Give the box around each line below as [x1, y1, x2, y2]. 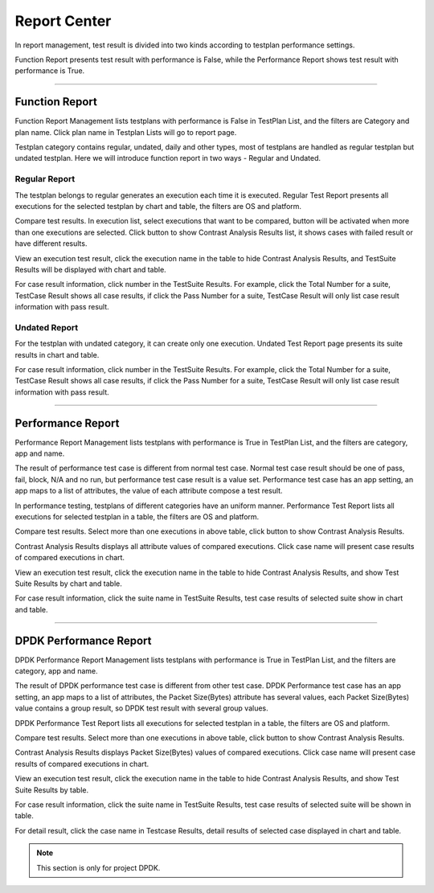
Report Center [14, 12, 112, 30]
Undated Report [14, 322, 79, 333]
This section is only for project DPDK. [36, 862, 161, 872]
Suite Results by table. [14, 784, 88, 795]
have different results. [14, 239, 88, 248]
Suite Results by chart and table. [14, 579, 122, 588]
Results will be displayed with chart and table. [14, 264, 166, 274]
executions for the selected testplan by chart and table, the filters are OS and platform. [14, 201, 301, 211]
